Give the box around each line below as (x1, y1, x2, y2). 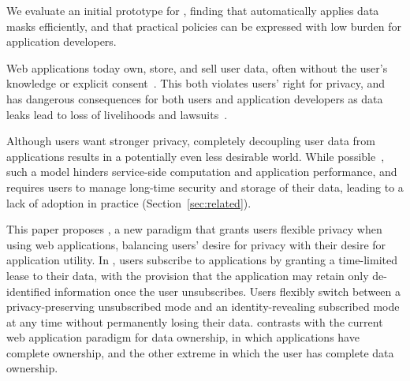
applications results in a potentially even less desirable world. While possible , (6, 148, 385, 164)
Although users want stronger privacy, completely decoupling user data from (6, 133, 376, 149)
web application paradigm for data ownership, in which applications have (6, 329, 360, 346)
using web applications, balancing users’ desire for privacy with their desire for (6, 236, 386, 252)
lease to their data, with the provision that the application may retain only (6, 267, 369, 283)
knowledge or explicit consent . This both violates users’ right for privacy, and (6, 75, 386, 92)
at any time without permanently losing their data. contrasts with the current (6, 313, 383, 330)
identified (6, 282, 51, 299)
